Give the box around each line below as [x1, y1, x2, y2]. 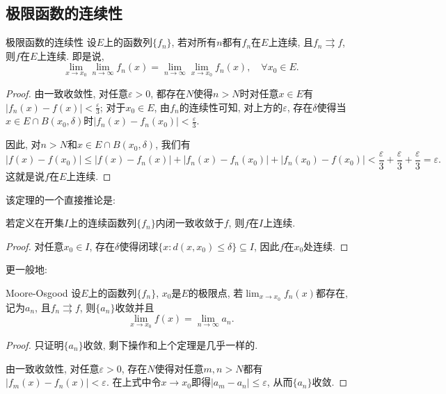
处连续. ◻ [303, 238, 349, 253]
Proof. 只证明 [6, 337, 64, 352]
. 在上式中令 [106, 375, 161, 389]
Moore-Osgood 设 [6, 285, 81, 299]
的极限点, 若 [188, 285, 244, 299]
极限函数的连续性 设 [6, 35, 97, 49]
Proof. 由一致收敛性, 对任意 [6, 86, 129, 101]
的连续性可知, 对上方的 [179, 99, 283, 114]
